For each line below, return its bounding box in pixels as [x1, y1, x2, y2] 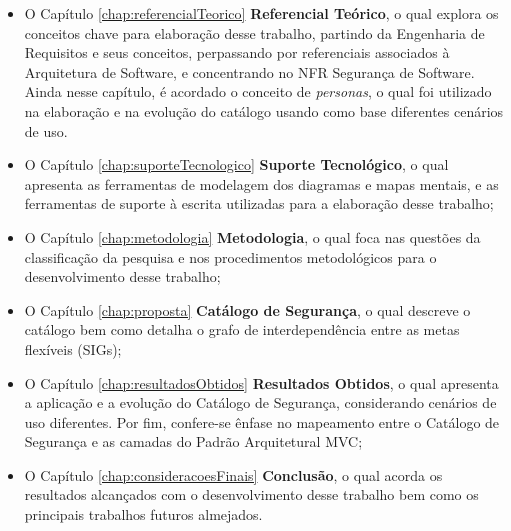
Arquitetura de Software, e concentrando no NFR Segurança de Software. [24, 61, 475, 82]
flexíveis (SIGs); [24, 338, 122, 359]
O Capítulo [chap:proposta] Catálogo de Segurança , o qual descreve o [24, 299, 471, 320]
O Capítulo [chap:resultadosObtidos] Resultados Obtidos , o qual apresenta [24, 372, 499, 393]
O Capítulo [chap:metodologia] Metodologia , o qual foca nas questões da [24, 226, 481, 247]
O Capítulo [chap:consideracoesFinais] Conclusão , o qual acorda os [24, 464, 443, 485]
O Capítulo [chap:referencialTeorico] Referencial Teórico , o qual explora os [24, 3, 499, 23]
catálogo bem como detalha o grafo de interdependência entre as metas [24, 319, 460, 340]
